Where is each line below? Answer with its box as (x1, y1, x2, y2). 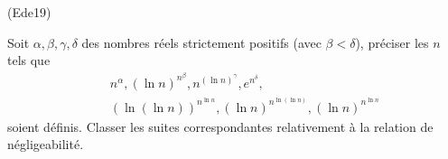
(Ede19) (7, 3, 51, 21)
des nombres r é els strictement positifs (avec (81, 33, 322, 51)
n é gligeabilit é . (7, 135, 84, 154)
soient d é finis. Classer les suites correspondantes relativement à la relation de (7, 117, 434, 136)
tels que (7, 51, 51, 70)
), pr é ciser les (355, 33, 429, 51)
